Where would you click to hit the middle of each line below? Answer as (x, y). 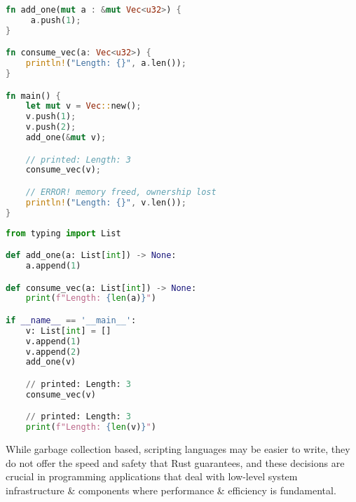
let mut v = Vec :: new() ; (83, 106)
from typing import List (63, 233)
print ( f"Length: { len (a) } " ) (91, 298)
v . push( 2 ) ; (51, 127)
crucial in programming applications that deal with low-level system (152, 476)
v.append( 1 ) (53, 341)
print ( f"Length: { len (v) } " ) (91, 427)
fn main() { (33, 96)
